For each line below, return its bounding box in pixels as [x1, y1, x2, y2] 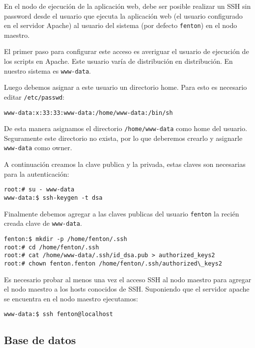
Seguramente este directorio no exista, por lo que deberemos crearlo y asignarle [4, 133, 243, 143]
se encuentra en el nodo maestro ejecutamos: [4, 293, 138, 303]
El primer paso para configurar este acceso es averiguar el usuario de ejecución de [4, 46, 249, 56]
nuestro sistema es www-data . [4, 65, 91, 76]
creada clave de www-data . [4, 218, 82, 228]
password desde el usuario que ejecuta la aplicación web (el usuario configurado [4, 10, 243, 21]
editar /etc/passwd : [4, 91, 65, 102]
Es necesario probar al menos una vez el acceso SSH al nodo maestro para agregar [4, 274, 252, 284]
